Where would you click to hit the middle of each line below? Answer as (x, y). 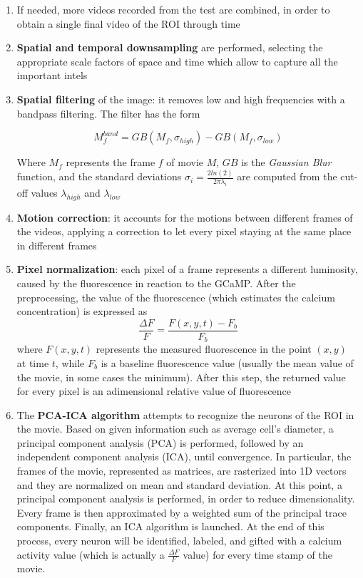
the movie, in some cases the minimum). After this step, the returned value (181, 377)
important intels (52, 75)
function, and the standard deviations (99, 176)
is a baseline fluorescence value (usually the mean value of (227, 362)
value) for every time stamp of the (257, 554)
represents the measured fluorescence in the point (204, 349)
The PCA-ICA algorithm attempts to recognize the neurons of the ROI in (185, 414)
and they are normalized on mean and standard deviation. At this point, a (179, 484)
